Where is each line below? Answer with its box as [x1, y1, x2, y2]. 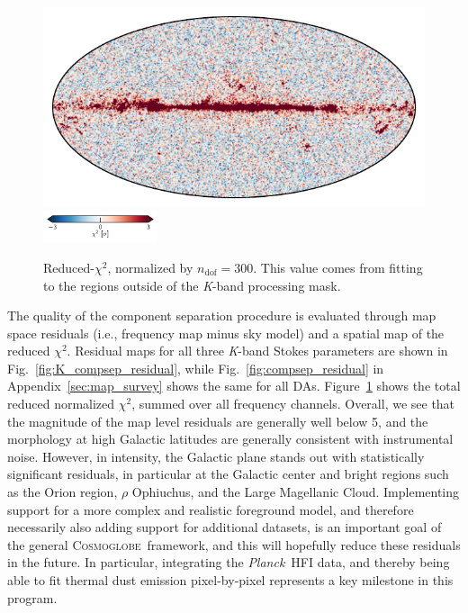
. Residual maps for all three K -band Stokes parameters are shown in [67, 341, 448, 360]
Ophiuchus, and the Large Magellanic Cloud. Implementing [131, 482, 460, 501]
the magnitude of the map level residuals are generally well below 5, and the [7, 411, 428, 430]
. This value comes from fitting [253, 257, 423, 276]
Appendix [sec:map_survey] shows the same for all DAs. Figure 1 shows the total [7, 376, 461, 395]
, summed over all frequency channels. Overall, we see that [131, 394, 455, 413]
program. [7, 588, 58, 607]
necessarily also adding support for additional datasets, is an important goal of [7, 518, 442, 536]
